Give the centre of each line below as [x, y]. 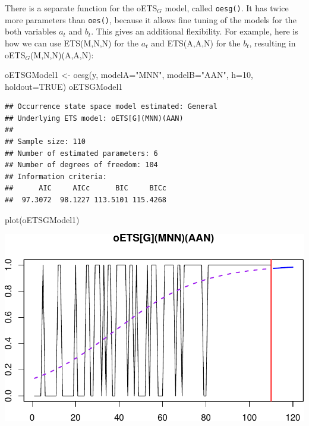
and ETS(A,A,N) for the [196, 43]
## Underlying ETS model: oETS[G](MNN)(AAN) [94, 118]
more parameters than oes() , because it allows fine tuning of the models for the [151, 19]
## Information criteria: [56, 176]
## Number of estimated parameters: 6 [81, 153]
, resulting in [272, 43]
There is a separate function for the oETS [81, 8]
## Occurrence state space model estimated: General [111, 107]
